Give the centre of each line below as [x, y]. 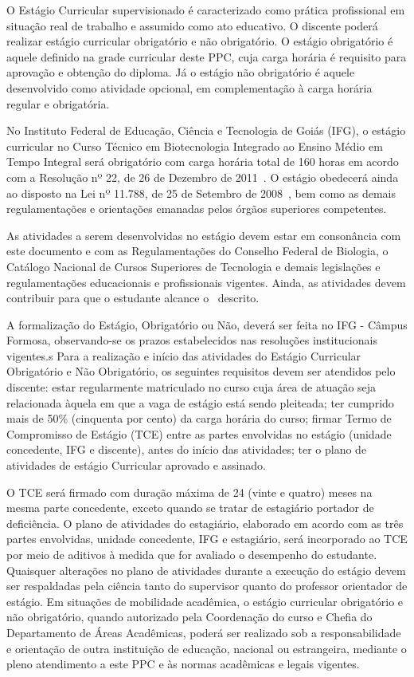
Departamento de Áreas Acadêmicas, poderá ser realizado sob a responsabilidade [204, 632]
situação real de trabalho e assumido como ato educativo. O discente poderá [192, 25]
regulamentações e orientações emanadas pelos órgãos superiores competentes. [197, 209]
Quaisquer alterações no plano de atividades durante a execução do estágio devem [206, 570]
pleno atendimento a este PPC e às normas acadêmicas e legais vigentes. [183, 664]
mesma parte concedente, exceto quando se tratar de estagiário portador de [190, 508]
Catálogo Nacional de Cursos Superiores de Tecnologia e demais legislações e [193, 266]
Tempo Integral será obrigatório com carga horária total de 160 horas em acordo [203, 161]
